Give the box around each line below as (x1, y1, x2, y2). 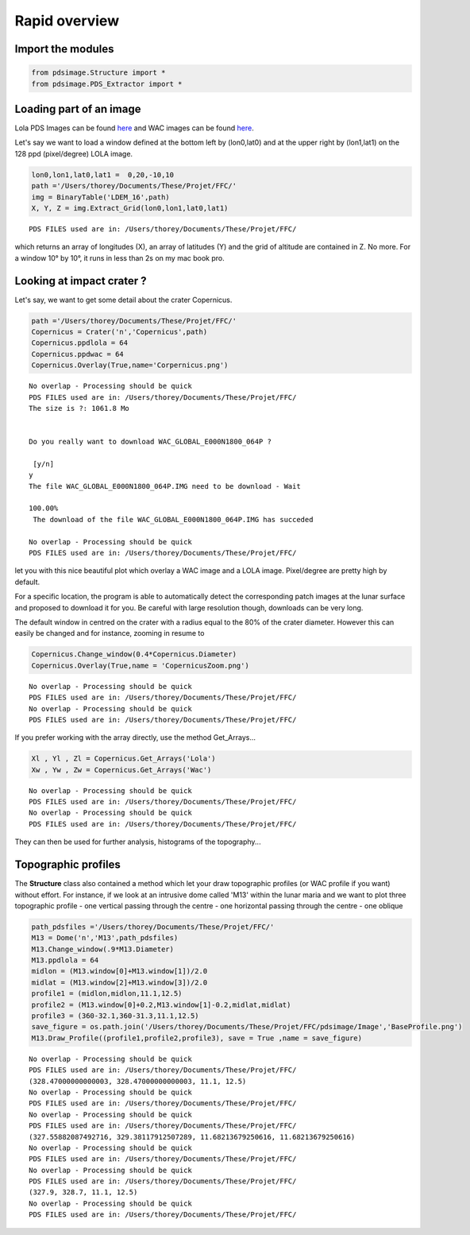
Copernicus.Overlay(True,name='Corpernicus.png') (31, 361, 229, 370)
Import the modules (14, 42, 114, 56)
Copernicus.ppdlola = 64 (31, 339, 129, 347)
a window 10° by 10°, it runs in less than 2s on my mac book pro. (14, 253, 225, 262)
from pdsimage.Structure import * (31, 68, 166, 77)
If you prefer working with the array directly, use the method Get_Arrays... (14, 733, 256, 742)
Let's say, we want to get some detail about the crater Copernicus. (14, 295, 233, 304)
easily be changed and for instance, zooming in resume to (14, 629, 205, 638)
